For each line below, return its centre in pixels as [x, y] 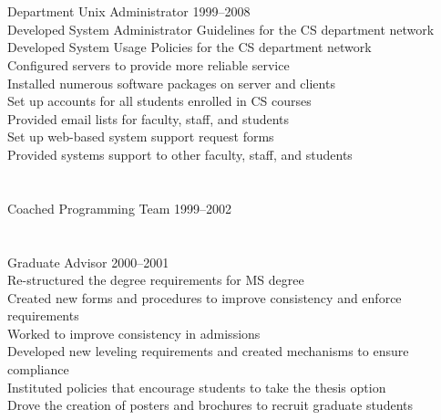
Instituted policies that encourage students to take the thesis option [197, 387]
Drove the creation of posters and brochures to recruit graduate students [210, 405]
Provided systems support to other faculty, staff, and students [180, 154]
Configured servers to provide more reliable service [149, 64]
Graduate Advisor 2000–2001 [88, 262]
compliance [38, 369]
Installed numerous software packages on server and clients [171, 83]
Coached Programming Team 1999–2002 [120, 208]
